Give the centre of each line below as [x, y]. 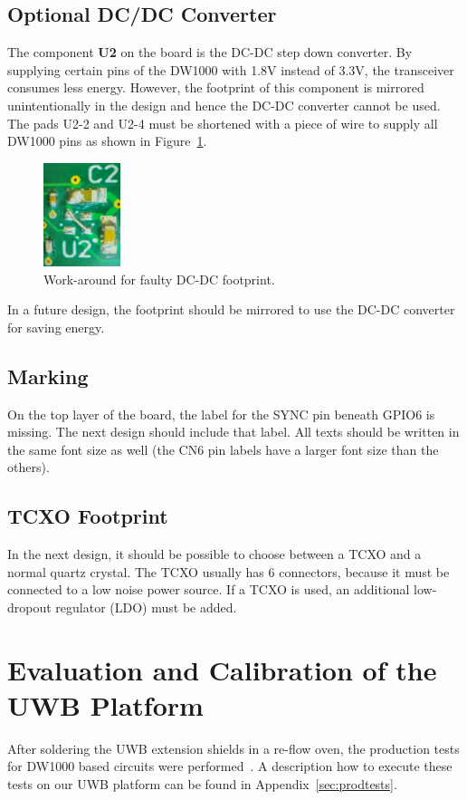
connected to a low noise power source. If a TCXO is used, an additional [209, 589]
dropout [29, 607]
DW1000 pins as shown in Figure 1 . [107, 141]
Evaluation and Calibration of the [222, 669]
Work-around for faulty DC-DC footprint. [159, 279]
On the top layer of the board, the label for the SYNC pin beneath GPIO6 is [221, 414]
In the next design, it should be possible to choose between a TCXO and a [214, 554]
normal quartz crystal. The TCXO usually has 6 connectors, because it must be [229, 571]
